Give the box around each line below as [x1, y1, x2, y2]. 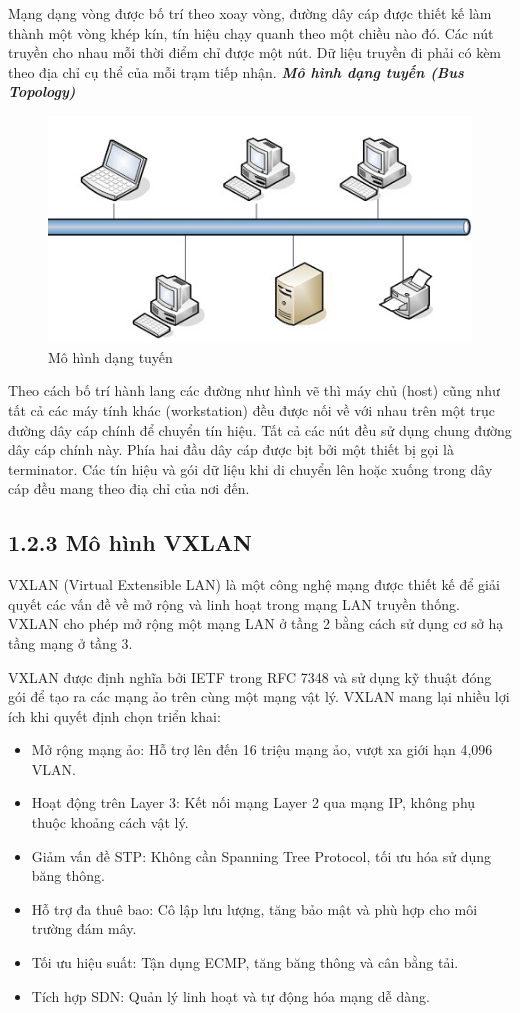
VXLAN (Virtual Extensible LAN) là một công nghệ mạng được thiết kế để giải [8, 574, 500, 595]
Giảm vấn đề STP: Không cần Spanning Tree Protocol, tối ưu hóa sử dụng [31, 845, 491, 866]
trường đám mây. [31, 918, 137, 939]
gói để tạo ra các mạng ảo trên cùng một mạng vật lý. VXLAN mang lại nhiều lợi [8, 686, 510, 707]
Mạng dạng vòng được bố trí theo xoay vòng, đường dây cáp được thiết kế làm [8, 3, 492, 23]
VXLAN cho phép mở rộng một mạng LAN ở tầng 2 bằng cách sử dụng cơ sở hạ [8, 613, 504, 634]
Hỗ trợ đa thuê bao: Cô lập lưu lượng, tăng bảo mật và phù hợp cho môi [31, 898, 478, 919]
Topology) [8, 81, 76, 102]
